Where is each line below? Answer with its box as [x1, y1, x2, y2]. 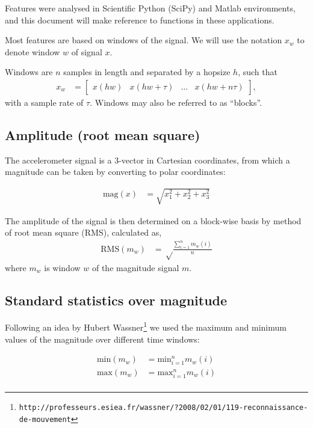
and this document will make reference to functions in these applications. [5, 13, 274, 26]
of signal [71, 45, 102, 58]
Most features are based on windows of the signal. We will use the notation [5, 34, 282, 46]
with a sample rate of [5, 96, 84, 108]
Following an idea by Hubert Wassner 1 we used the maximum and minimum [5, 319, 287, 334]
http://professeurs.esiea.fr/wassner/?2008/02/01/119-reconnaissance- [19, 403, 308, 412]
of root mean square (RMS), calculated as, [5, 226, 162, 239]
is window [44, 261, 81, 274]
